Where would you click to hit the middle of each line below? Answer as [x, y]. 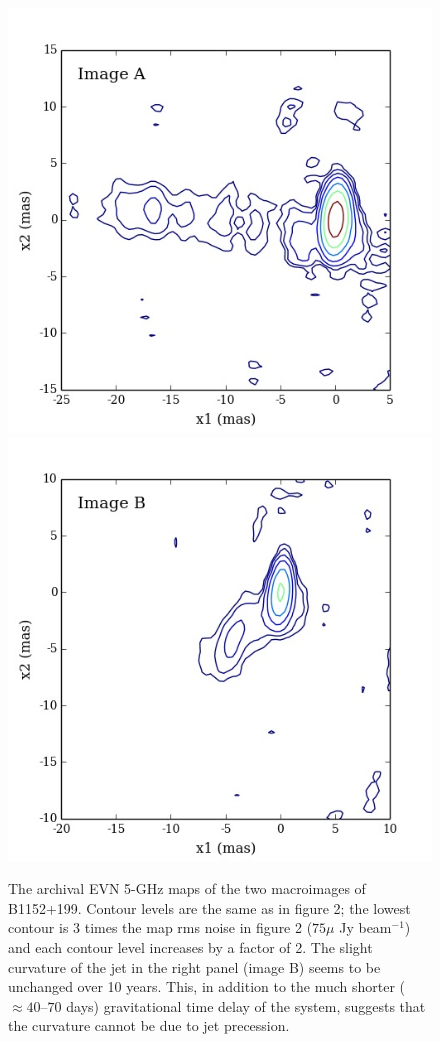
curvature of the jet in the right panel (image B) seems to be [194, 966]
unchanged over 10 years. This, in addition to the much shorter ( [207, 986]
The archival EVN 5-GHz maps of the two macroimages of [187, 888]
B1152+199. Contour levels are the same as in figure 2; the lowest [209, 907]
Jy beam [365, 927]
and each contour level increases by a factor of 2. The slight [190, 946]
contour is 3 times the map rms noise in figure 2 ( [160, 927]
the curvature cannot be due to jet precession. [149, 1025]
